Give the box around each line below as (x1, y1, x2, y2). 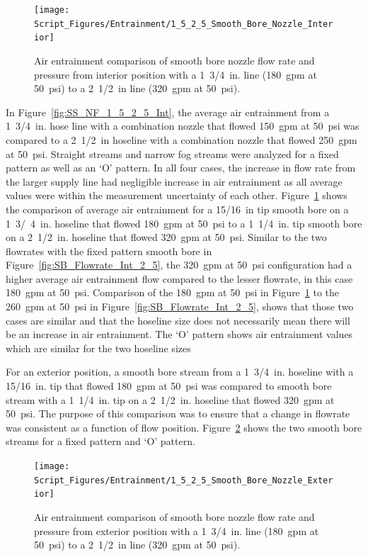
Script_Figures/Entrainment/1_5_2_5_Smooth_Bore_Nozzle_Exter (34, 475, 333, 485)
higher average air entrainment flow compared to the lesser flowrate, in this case (6, 271, 353, 286)
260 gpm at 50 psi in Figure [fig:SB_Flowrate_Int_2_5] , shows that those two (6, 299, 354, 314)
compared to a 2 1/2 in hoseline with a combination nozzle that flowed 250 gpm (6, 132, 357, 147)
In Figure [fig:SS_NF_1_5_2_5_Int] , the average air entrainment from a (6, 104, 330, 119)
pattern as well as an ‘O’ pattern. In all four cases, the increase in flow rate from (6, 160, 356, 175)
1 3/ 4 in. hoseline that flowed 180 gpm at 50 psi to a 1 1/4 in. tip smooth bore (6, 215, 362, 230)
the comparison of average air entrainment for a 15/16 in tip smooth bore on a (6, 201, 349, 216)
